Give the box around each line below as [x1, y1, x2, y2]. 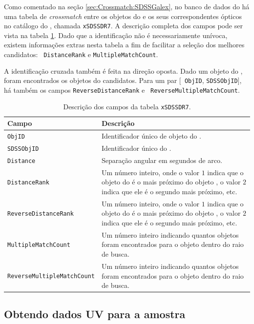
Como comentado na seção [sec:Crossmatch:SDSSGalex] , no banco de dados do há [4, 1, 250, 11]
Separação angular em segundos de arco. [101, 155, 222, 165]
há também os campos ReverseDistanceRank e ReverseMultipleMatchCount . [4, 84, 240, 95]
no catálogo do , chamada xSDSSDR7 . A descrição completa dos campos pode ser [4, 20, 243, 31]
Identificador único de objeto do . [101, 131, 201, 141]
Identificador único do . [101, 143, 171, 153]
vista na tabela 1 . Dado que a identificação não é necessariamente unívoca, [4, 30, 228, 40]
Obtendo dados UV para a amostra [4, 306, 186, 321]
